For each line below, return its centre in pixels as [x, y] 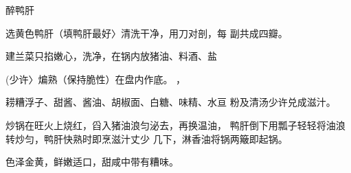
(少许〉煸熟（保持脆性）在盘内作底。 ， [96, 79]
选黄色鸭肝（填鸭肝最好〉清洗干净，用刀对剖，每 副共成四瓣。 [147, 33]
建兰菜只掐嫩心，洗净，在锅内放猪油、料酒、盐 [111, 56]
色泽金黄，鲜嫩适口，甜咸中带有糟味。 [92, 162]
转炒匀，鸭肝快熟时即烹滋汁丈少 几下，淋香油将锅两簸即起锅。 [147, 138]
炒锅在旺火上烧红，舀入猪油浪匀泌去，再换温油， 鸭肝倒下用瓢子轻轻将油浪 [175, 125]
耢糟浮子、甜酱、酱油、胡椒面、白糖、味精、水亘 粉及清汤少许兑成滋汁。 [171, 102]
